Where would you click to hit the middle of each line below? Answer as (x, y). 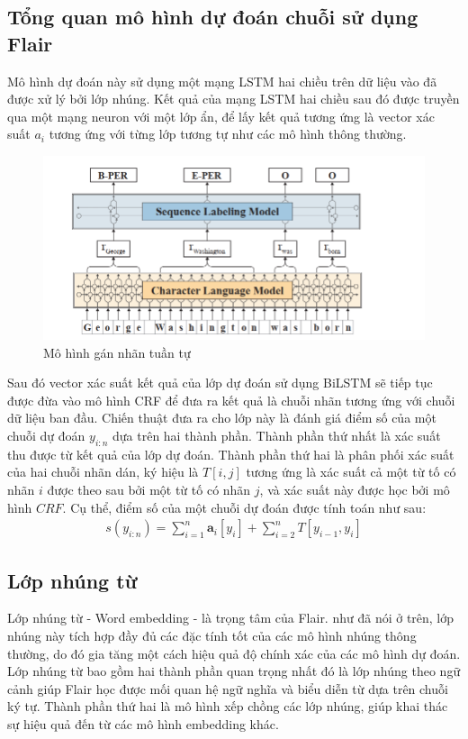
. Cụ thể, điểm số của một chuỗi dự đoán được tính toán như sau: (244, 507)
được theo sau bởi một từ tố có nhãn (149, 489)
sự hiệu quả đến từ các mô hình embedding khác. (143, 723)
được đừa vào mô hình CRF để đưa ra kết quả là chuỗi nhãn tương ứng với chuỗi (231, 400)
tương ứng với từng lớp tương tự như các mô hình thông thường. (228, 134)
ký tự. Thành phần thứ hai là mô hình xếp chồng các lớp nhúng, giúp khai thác (228, 706)
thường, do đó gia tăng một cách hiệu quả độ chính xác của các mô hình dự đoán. (234, 653)
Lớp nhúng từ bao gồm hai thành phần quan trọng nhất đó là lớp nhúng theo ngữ (234, 671)
